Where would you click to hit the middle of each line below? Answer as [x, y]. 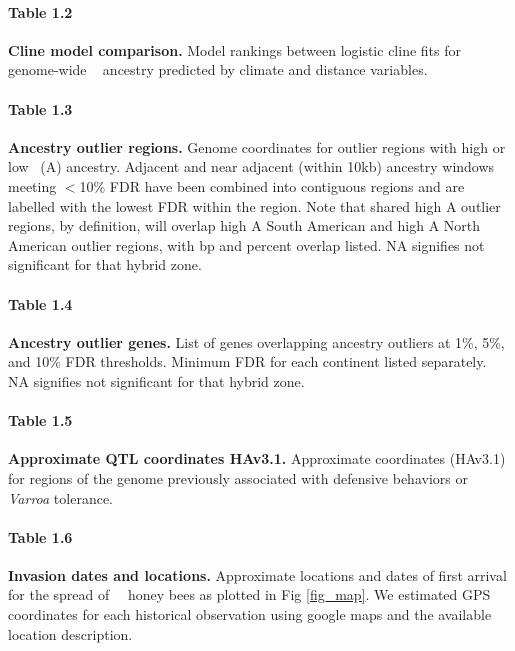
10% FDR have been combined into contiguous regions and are [272, 185]
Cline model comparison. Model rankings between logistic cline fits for [234, 49]
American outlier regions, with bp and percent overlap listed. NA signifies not [246, 244]
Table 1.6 [40, 536]
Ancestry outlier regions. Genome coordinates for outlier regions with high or [257, 146]
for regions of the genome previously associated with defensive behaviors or [238, 477]
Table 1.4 [40, 303]
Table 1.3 [40, 108]
